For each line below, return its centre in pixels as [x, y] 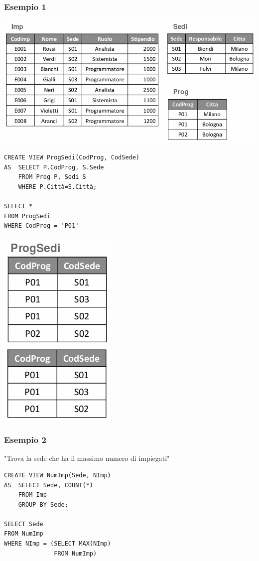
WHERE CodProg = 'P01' [42, 226]
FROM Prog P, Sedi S [52, 177]
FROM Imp [32, 495]
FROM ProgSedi [27, 216]
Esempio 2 [25, 440]
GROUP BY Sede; [43, 504]
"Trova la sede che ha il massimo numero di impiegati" [87, 458]
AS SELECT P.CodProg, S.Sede [54, 167]
